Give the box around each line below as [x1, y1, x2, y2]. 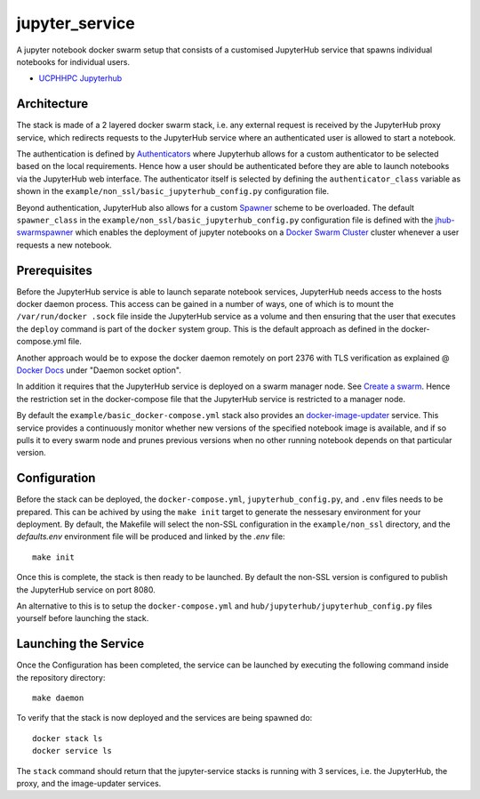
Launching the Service [16, 636, 145, 651]
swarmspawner [16, 227, 74, 238]
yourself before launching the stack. [16, 613, 149, 624]
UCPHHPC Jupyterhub [38, 73, 123, 84]
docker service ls [32, 746, 113, 756]
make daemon [32, 693, 84, 703]
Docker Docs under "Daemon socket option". [16, 365, 181, 375]
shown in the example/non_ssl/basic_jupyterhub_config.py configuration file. [16, 186, 329, 197]
